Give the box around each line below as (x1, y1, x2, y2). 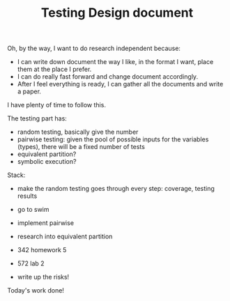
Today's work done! (7, 286, 65, 295)
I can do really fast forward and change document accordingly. (17, 72, 199, 81)
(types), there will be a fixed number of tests (17, 143, 145, 151)
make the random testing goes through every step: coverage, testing (17, 185, 215, 193)
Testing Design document (40, 5, 194, 21)
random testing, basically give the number (17, 128, 139, 137)
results (17, 192, 38, 200)
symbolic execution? (17, 157, 77, 166)
